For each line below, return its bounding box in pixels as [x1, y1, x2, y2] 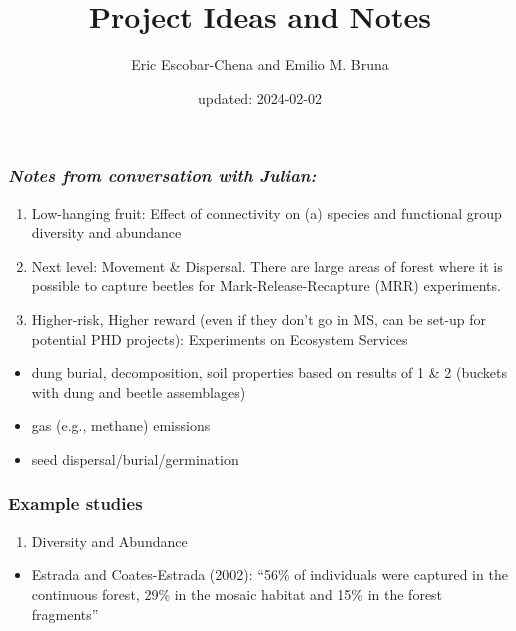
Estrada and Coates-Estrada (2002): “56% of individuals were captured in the [31, 564, 508, 585]
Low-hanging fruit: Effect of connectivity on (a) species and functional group [31, 202, 502, 223]
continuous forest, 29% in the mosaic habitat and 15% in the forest [31, 583, 443, 604]
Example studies [8, 491, 143, 516]
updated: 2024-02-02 [197, 87, 323, 108]
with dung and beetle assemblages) [31, 381, 246, 402]
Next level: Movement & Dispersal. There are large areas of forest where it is [31, 255, 503, 276]
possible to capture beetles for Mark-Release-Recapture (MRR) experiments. [31, 275, 501, 296]
